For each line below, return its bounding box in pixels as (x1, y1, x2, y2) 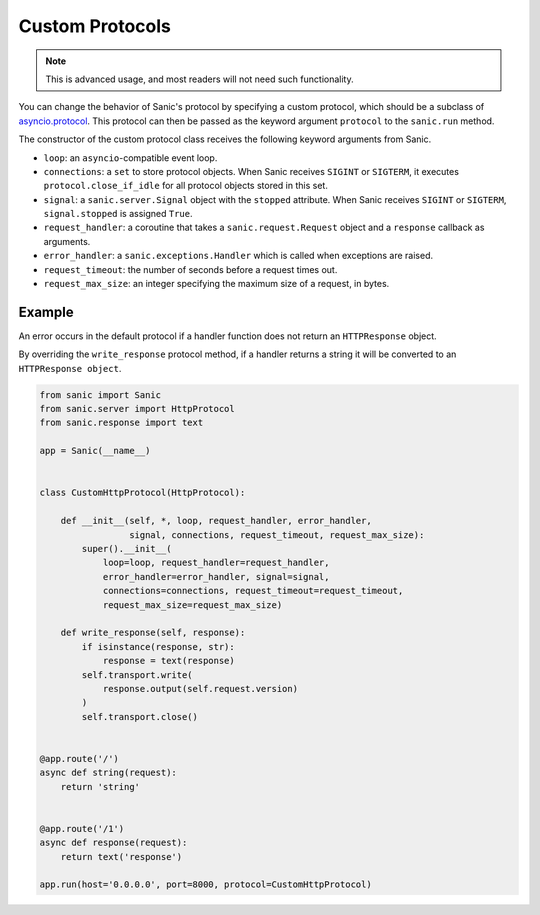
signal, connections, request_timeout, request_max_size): (128, 529, 425, 540)
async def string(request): (39, 767, 177, 779)
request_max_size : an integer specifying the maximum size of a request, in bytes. (43, 278, 390, 290)
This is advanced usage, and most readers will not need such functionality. (45, 73, 354, 85)
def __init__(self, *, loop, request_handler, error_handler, (60, 515, 372, 527)
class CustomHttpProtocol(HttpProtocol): (39, 487, 246, 499)
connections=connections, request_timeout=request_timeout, (102, 585, 404, 597)
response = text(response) (102, 655, 235, 667)
